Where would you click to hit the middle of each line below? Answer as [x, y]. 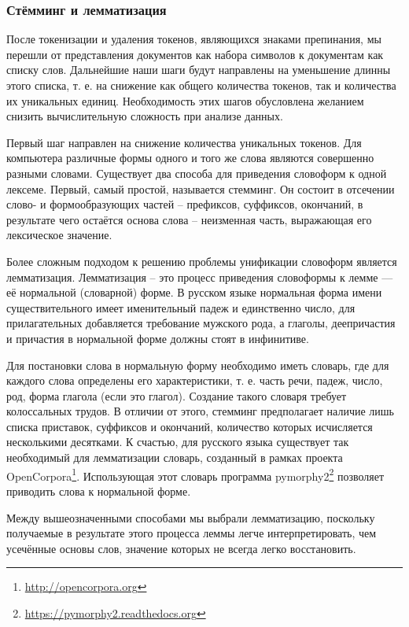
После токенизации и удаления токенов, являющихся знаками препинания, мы [194, 39]
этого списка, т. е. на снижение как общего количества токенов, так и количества [201, 85]
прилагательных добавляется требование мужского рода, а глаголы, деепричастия [201, 323]
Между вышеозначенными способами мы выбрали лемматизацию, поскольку [191, 517]
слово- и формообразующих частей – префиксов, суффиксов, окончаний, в [185, 204]
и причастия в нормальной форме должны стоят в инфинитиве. [158, 338]
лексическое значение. [59, 235]
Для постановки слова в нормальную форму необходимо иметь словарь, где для [198, 365]
